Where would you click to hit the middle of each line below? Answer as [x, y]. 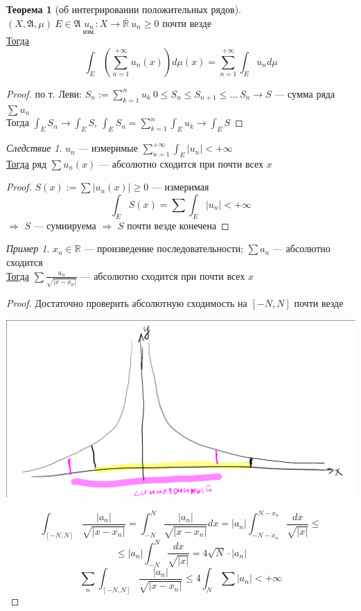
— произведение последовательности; [164, 248]
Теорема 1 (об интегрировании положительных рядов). [124, 9]
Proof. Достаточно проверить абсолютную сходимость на [127, 303]
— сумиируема [65, 225]
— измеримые [108, 148]
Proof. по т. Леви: [44, 93]
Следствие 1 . [34, 148]
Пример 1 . [28, 248]
